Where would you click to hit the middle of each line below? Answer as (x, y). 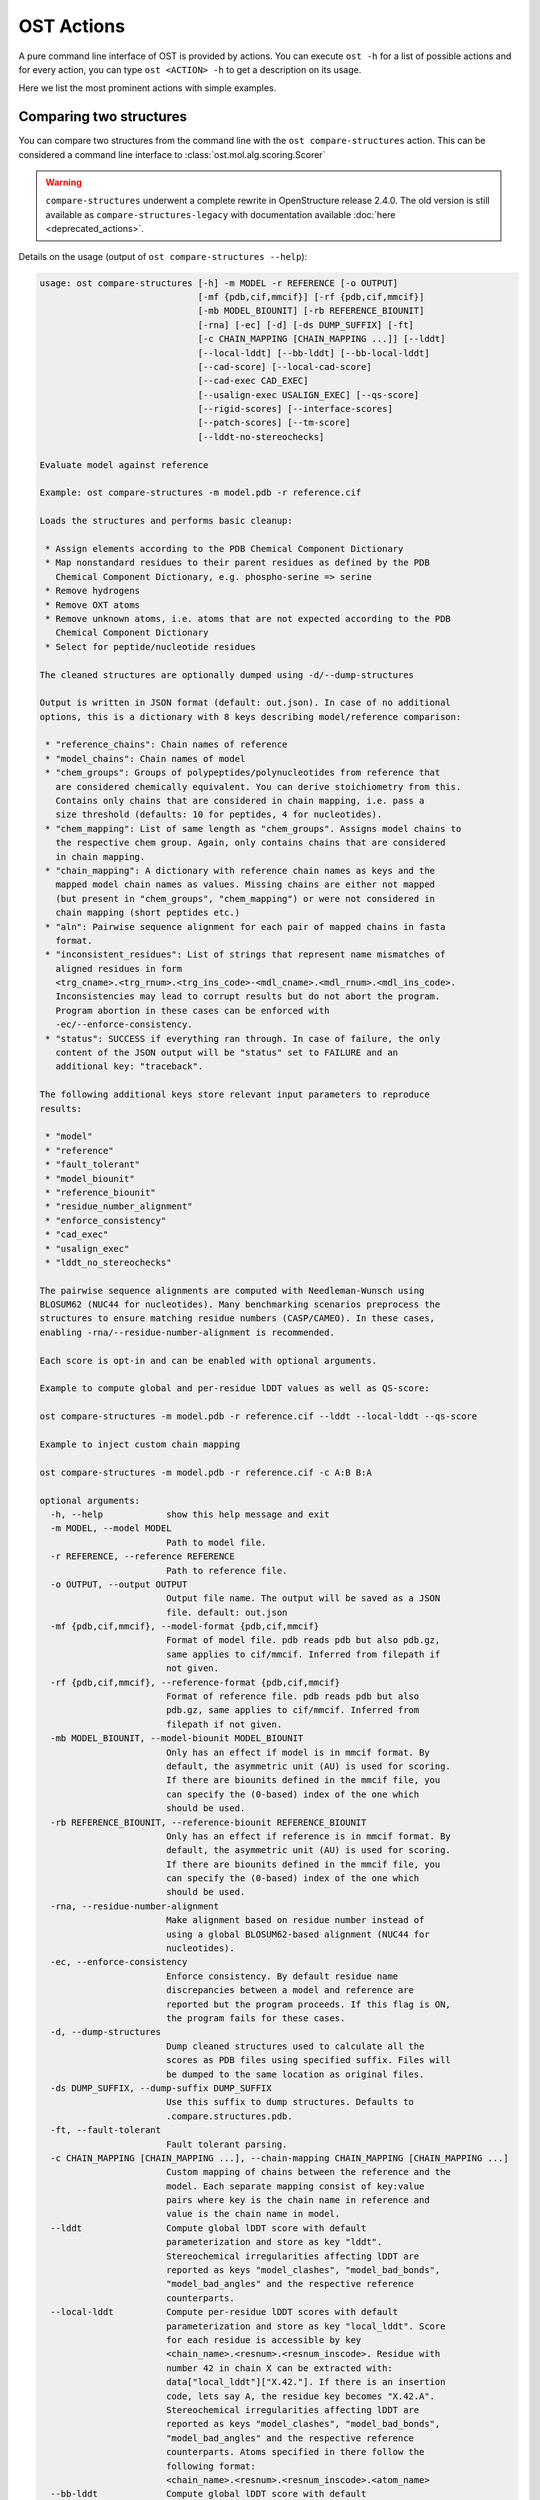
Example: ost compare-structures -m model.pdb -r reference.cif (200, 493)
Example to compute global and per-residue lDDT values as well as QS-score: (234, 1388)
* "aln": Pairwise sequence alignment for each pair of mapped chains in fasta (245, 926)
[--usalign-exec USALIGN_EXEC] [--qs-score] (308, 394)
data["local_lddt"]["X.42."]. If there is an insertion (305, 2382)
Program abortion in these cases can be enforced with (192, 1010)
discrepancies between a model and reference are (290, 1990)
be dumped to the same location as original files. (295, 2074)
